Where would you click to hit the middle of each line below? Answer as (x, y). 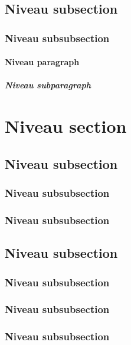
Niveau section (66, 126)
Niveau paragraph (42, 62)
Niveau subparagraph (48, 85)
